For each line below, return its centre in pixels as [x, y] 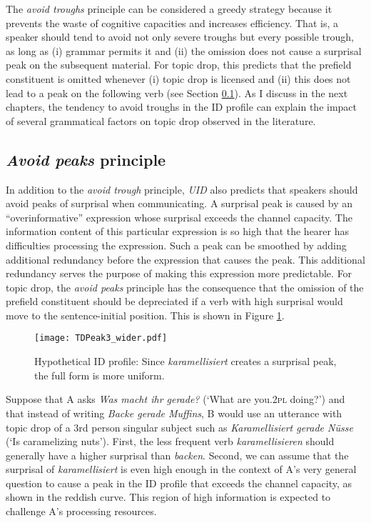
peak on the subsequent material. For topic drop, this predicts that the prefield [179, 65]
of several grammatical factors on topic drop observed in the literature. [161, 120]
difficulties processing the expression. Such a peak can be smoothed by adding [176, 245]
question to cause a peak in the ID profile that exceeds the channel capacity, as [179, 483]
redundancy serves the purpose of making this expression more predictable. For [179, 273]
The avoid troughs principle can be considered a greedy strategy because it [169, 9]
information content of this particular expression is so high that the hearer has [177, 231]
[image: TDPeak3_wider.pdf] [101, 338]
